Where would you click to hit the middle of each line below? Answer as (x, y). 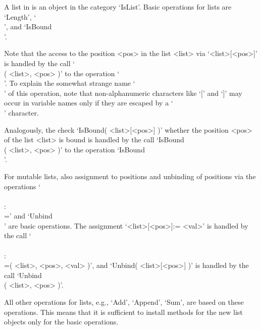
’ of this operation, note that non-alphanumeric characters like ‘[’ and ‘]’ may (123, 93)
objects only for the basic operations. (61, 322)
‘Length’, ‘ (20, 16)
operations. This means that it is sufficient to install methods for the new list (123, 312)
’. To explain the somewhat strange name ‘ (70, 83)
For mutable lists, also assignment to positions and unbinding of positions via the (130, 176)
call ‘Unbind (23, 275)
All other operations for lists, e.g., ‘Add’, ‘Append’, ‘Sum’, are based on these (124, 302)
